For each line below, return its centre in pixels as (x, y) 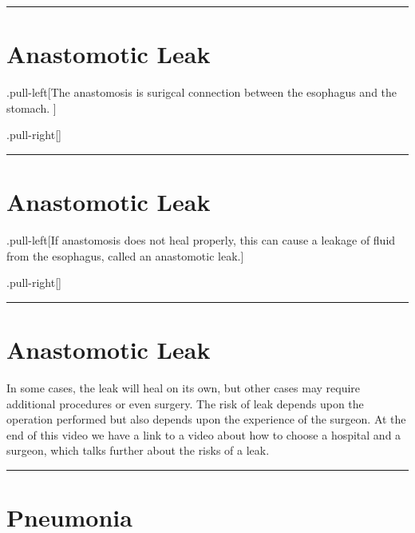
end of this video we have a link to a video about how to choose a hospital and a (204, 434)
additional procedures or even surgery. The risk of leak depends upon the (185, 403)
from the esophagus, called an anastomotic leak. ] (125, 255)
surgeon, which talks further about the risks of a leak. (138, 450)
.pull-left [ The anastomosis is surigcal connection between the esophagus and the (202, 92)
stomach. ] (32, 107)
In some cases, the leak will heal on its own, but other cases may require (184, 387)
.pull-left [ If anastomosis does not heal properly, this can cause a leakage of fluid (201, 240)
